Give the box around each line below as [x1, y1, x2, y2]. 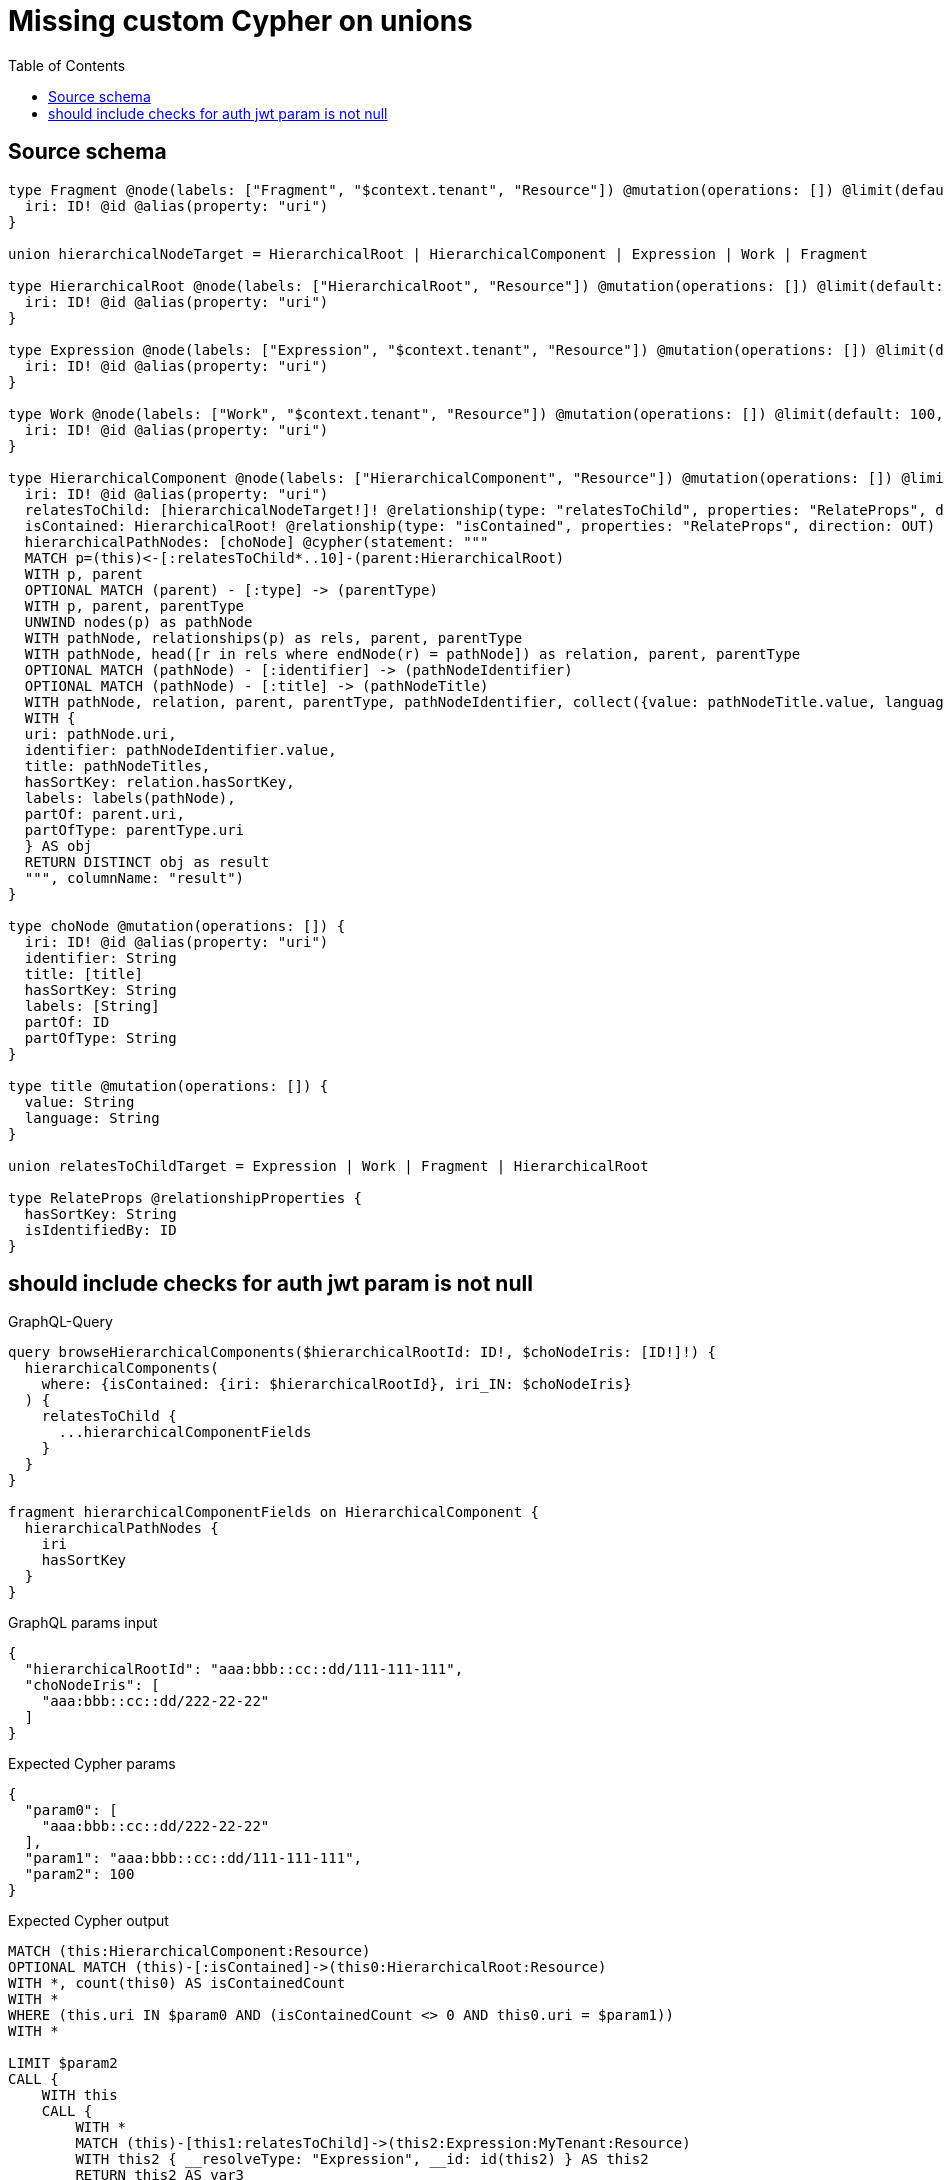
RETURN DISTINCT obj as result [24, 853, 270, 870]
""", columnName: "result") [24, 869, 245, 886]
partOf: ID [24, 1013, 110, 1030]
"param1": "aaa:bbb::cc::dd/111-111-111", [24, 1850, 363, 1867]
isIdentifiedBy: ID [24, 1221, 177, 1238]
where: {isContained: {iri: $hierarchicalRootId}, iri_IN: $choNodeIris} [41, 1376, 632, 1393]
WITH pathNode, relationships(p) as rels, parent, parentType [24, 629, 523, 646]
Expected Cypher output [8, 1912, 169, 1930]
